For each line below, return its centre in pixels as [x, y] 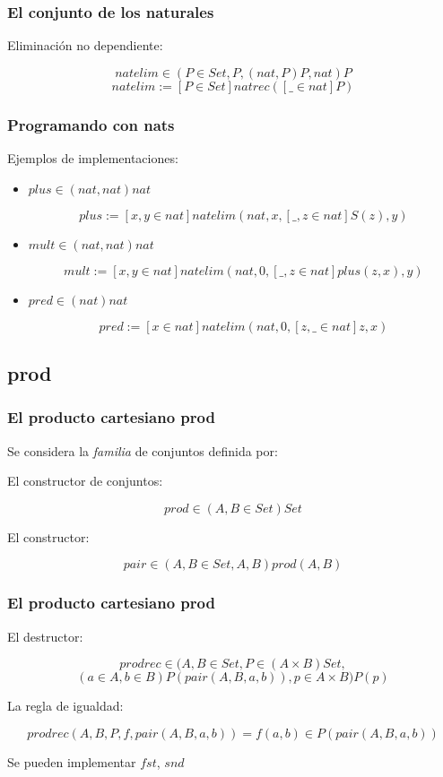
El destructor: [45, 636]
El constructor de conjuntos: [85, 481]
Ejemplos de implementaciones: [93, 158]
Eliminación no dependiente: [85, 45]
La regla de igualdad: [65, 706]
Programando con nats [91, 124]
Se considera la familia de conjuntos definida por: [143, 450]
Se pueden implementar [72, 761]
